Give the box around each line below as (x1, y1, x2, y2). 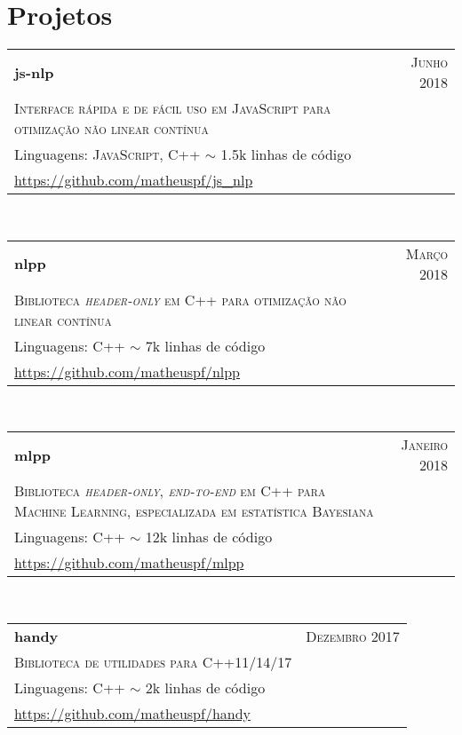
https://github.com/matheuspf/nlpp (14, 360, 241, 382)
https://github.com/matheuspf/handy (14, 702, 251, 723)
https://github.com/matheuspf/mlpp (14, 552, 244, 573)
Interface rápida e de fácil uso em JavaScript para (14, 98, 331, 119)
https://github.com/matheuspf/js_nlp (14, 170, 253, 191)
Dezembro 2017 (306, 625, 400, 646)
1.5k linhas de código (220, 144, 352, 165)
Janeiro (401, 434, 448, 455)
